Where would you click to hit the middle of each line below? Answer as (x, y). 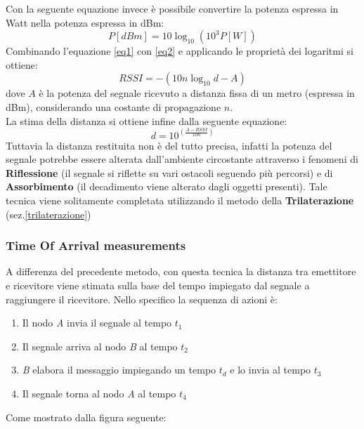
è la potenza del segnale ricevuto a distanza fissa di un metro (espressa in (197, 93)
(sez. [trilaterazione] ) (48, 214)
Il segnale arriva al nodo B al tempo (100, 346)
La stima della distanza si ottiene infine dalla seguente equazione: (147, 120)
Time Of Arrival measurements (96, 245)
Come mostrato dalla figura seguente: (86, 417)
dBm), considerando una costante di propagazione (113, 106)
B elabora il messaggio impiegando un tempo (119, 370)
